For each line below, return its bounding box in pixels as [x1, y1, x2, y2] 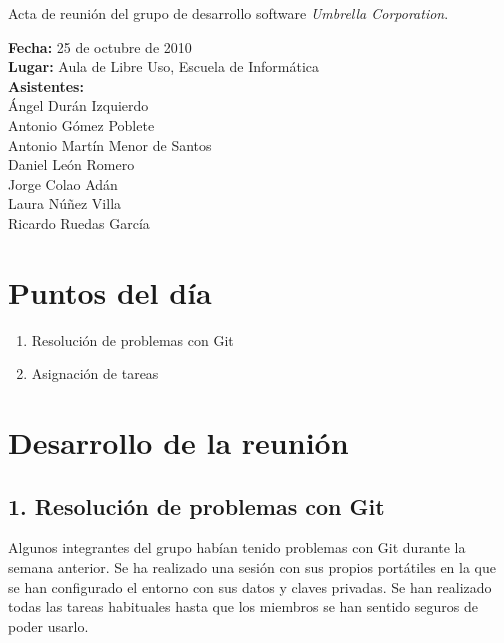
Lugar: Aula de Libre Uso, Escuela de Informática [8, 56, 320, 77]
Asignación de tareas [31, 363, 159, 384]
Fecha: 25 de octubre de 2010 [8, 36, 192, 57]
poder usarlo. [8, 615, 89, 636]
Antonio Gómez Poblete [8, 114, 155, 135]
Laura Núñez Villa [8, 193, 122, 214]
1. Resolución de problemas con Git [8, 490, 385, 521]
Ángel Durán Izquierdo [8, 95, 149, 116]
